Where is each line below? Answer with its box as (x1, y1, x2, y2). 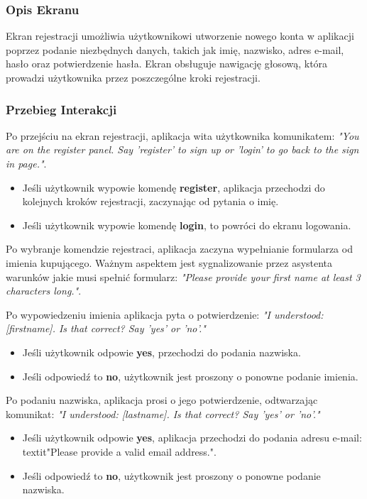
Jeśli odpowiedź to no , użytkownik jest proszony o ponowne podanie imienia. (22, 368, 358, 383)
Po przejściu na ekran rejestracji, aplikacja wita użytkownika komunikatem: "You (6, 128, 359, 143)
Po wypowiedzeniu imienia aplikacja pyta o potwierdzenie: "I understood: (6, 307, 324, 322)
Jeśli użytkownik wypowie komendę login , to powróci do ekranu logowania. (22, 217, 351, 232)
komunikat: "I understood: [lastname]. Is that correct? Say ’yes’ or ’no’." (6, 406, 320, 421)
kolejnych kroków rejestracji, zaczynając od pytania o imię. (22, 194, 279, 209)
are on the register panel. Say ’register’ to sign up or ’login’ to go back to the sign (6, 142, 359, 157)
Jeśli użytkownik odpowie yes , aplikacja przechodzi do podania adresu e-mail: (22, 430, 362, 445)
